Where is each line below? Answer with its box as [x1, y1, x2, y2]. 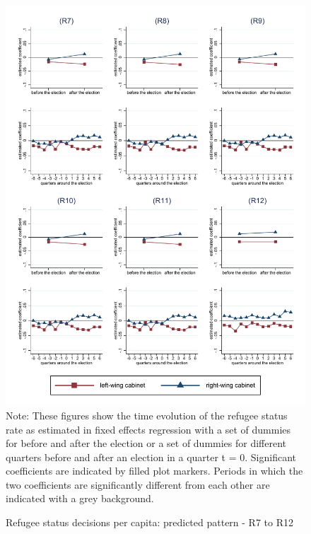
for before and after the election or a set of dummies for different [6, 436, 287, 451]
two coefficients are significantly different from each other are [6, 477, 270, 492]
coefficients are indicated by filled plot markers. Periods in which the [6, 463, 303, 478]
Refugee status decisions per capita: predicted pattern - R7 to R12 [6, 515, 293, 530]
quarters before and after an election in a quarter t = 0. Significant [6, 449, 297, 464]
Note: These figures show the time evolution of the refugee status [6, 407, 288, 422]
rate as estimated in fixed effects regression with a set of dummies [6, 422, 291, 436]
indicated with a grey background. [6, 491, 154, 506]
